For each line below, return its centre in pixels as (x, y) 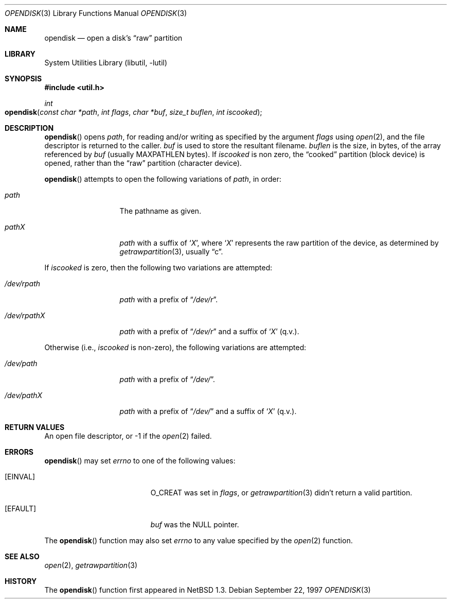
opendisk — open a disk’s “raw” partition (113, 38)
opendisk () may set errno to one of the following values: (140, 461)
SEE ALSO (22, 556)
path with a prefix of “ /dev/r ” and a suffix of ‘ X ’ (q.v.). (209, 331)
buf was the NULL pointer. (195, 524)
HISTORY (21, 581)
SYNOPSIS (23, 79)
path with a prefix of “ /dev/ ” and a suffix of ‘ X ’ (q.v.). (208, 411)
